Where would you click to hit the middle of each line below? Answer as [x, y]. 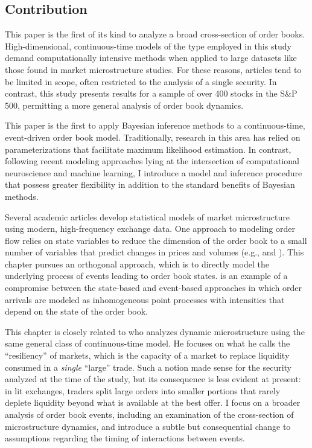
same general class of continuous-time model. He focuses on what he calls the [148, 343]
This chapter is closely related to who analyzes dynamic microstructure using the [155, 331]
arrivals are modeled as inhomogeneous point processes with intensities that [145, 299]
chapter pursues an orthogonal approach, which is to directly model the [137, 264]
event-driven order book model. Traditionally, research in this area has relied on [153, 137]
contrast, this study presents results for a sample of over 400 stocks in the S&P [151, 93]
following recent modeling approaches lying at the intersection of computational [152, 161]
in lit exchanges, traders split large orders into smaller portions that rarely [143, 390]
